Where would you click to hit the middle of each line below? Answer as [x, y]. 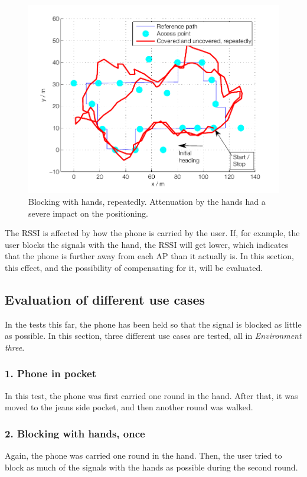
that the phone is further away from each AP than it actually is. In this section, [149, 256]
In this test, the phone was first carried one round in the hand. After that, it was [151, 395]
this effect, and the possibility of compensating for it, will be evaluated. [134, 267]
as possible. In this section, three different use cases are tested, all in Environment [153, 336]
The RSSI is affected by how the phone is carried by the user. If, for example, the [152, 233]
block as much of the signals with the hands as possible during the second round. [151, 467]
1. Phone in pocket [50, 373]
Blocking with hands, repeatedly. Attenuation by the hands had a [147, 201]
